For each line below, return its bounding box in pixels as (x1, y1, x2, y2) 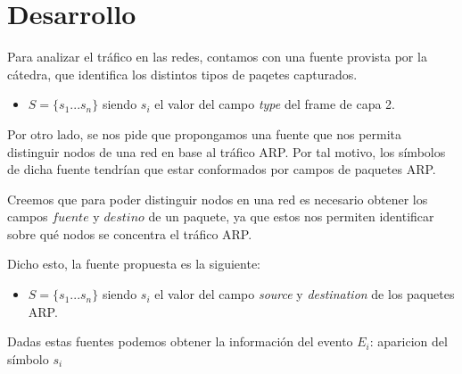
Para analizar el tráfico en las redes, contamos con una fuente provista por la (7, 47, 427, 66)
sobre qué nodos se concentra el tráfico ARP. (7, 224, 252, 243)
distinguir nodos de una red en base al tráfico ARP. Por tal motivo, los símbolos (7, 142, 446, 161)
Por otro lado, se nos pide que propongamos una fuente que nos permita (7, 124, 402, 143)
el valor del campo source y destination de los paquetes (154, 285, 455, 303)
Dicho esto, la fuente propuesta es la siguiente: (7, 254, 261, 273)
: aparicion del (369, 332, 448, 351)
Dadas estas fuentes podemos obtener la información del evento (7, 332, 353, 351)
